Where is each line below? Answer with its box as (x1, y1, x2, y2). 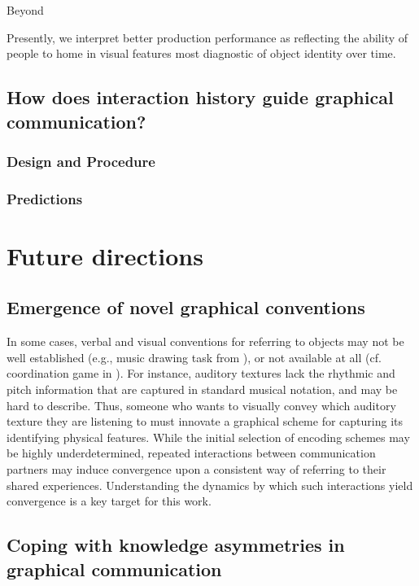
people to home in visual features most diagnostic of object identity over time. (7, 45, 396, 62)
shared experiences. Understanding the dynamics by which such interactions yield (7, 476, 413, 493)
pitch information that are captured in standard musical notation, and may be (7, 381, 398, 397)
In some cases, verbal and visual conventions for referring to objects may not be (7, 333, 404, 350)
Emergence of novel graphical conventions (7, 295, 365, 320)
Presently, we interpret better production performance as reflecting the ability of (7, 28, 408, 46)
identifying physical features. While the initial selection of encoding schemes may (7, 428, 410, 445)
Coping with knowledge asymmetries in (7, 532, 345, 558)
